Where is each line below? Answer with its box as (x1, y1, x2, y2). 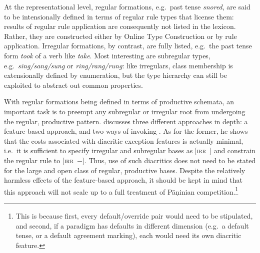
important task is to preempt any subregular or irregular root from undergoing (4, 106, 245, 116)
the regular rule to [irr (4, 155, 74, 165)
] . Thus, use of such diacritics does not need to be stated (82, 155, 256, 165)
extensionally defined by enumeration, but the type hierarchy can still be (4, 70, 227, 80)
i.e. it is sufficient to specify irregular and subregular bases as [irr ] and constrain (4, 145, 255, 156)
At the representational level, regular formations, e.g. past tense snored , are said (4, 1, 250, 11)
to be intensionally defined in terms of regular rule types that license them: (4, 11, 234, 21)
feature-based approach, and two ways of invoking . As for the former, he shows (4, 126, 248, 136)
